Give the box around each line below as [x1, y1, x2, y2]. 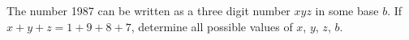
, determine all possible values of [131, 18, 293, 34]
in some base [315, 2, 379, 18]
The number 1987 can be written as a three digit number [6, 2, 291, 18]
